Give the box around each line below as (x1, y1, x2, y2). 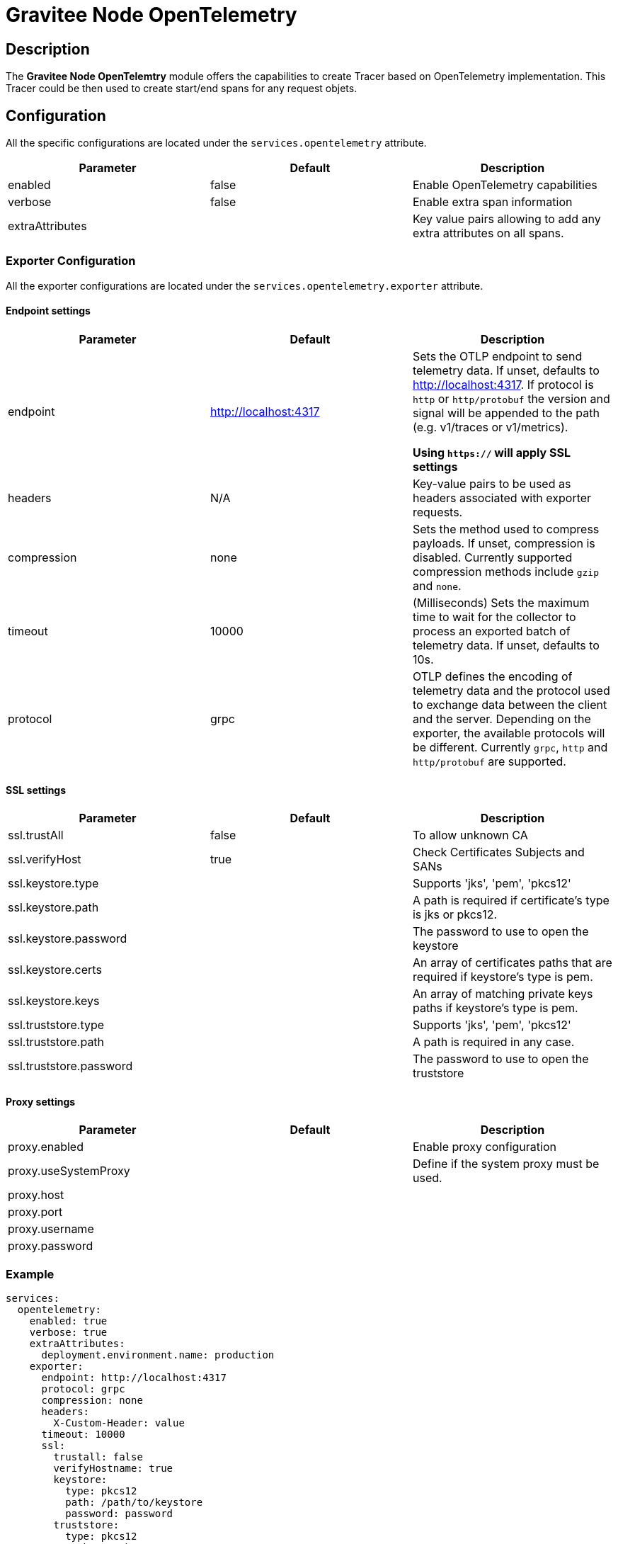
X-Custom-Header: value (53, 1417, 185, 1429)
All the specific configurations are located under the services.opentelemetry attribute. (6, 137, 427, 149)
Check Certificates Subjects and (412, 845, 585, 860)
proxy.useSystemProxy (8, 1164, 130, 1179)
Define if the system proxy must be (412, 1157, 600, 1171)
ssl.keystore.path (8, 900, 99, 915)
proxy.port (8, 1205, 63, 1220)
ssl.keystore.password (8, 931, 127, 946)
